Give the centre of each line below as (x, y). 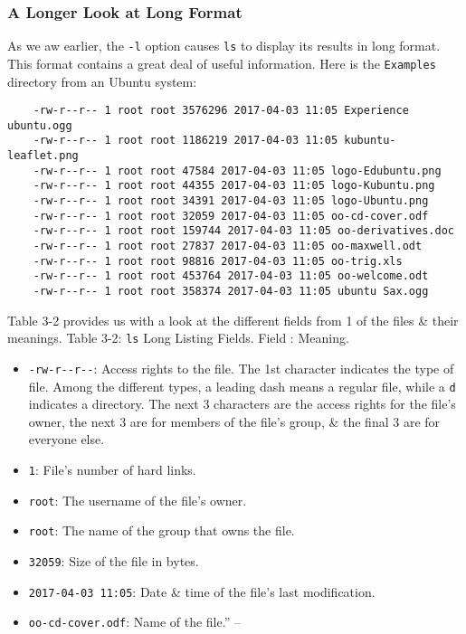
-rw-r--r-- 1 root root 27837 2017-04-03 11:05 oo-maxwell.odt (228, 246)
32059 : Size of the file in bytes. (114, 560)
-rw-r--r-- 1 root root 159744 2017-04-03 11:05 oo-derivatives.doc (243, 231)
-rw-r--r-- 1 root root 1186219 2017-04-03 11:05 (185, 141)
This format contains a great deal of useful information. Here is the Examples (222, 63)
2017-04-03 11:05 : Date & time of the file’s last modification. (202, 591)
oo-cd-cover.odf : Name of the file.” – (134, 622)
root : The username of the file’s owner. (138, 500)
